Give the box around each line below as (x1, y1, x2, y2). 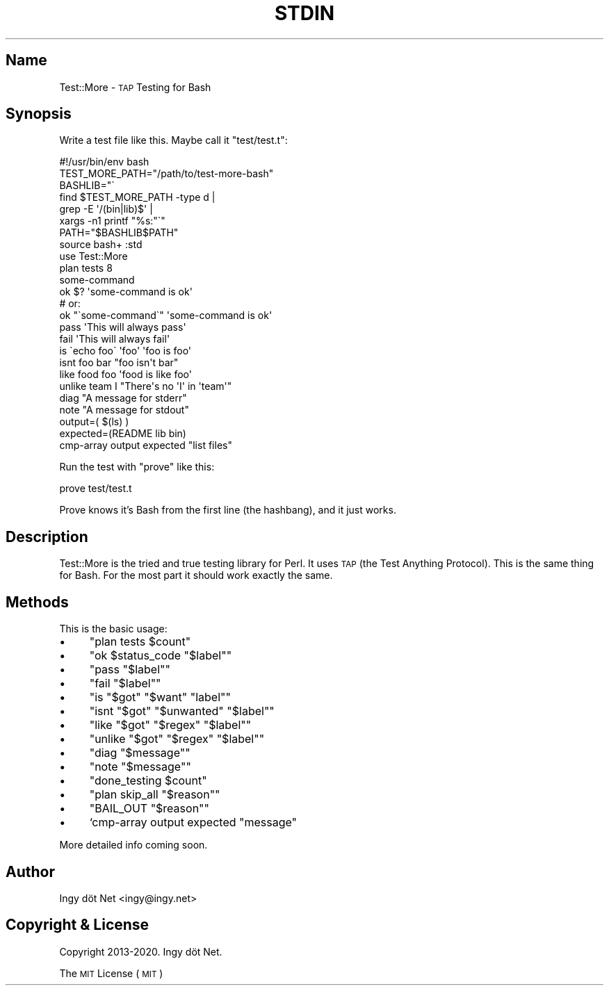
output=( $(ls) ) (59, 416, 129, 428)
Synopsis (6, 105, 72, 123)
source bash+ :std (59, 238, 143, 251)
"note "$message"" (89, 760, 191, 774)
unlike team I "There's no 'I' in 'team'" (59, 380, 232, 393)
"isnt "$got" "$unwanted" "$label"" (89, 704, 275, 719)
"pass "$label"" (89, 662, 170, 677)
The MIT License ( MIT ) (59, 967, 163, 979)
